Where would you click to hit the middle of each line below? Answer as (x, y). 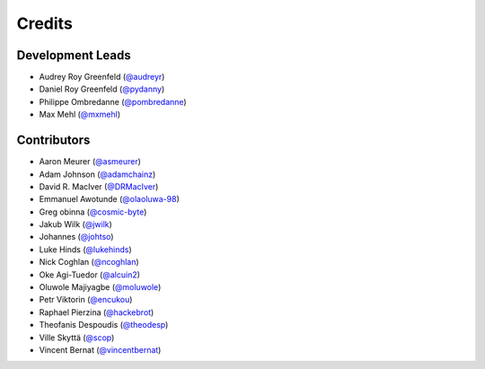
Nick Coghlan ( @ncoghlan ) (89, 262)
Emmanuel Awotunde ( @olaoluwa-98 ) (109, 199)
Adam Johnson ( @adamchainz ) (97, 174)
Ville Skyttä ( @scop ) (77, 338)
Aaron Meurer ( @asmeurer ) (90, 162)
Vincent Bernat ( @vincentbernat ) (100, 350)
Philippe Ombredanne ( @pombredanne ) (113, 101)
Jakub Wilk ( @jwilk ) (75, 224)
